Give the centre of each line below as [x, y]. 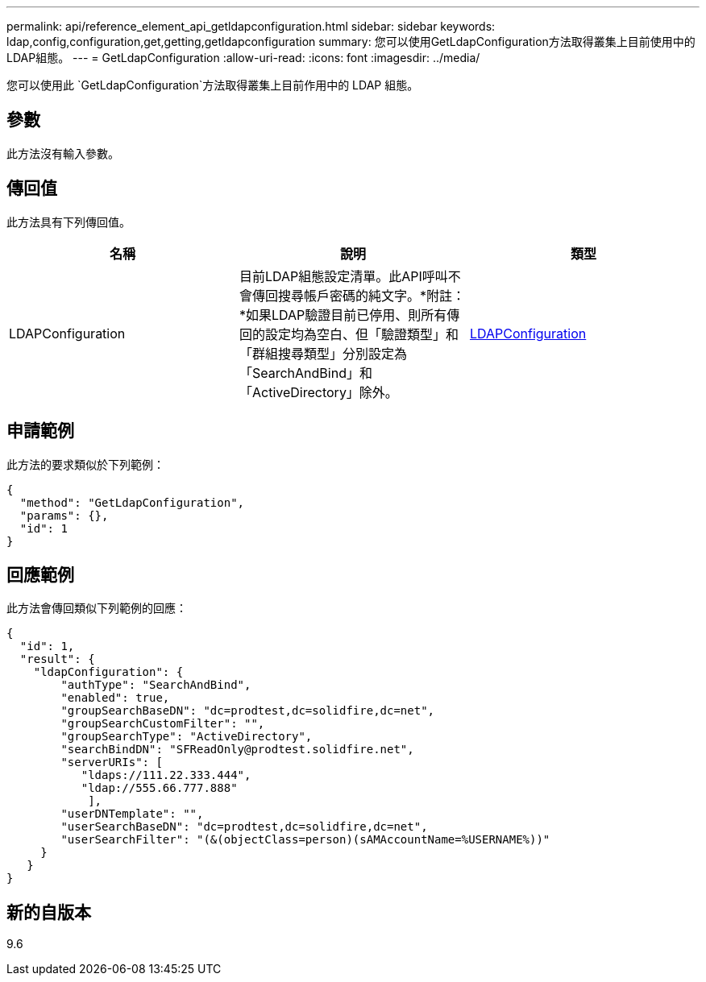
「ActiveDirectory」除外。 [318, 392]
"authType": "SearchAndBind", [156, 685]
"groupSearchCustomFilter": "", [163, 724]
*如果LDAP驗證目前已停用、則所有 [343, 315]
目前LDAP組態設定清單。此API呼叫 [343, 276]
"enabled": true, [115, 698]
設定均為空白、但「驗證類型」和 [361, 334]
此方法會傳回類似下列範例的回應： [97, 608]
